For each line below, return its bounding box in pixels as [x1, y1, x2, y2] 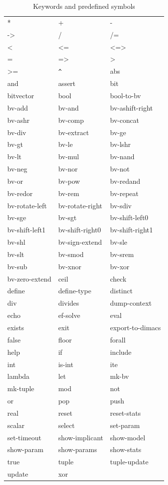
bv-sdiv [110, 200, 132, 210]
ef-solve [58, 310, 80, 320]
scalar [7, 420, 25, 430]
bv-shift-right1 [110, 225, 153, 235]
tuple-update [110, 456, 148, 467]
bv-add [7, 102, 28, 113]
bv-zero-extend [7, 273, 51, 284]
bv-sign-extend [58, 237, 102, 247]
